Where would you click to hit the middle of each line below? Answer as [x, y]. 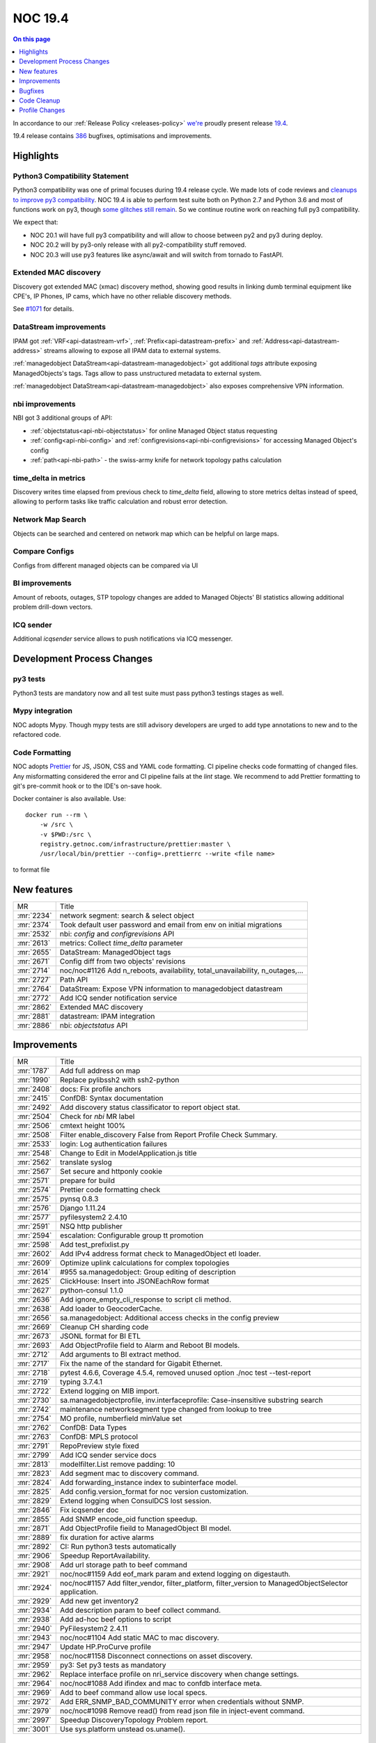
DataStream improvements [59, 327]
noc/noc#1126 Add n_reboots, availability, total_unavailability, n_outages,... [181, 971]
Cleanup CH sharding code [104, 1327]
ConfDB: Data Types [93, 1428]
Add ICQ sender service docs [108, 1455]
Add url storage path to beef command [124, 1565]
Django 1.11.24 [83, 1208]
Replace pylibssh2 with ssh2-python [119, 1080]
